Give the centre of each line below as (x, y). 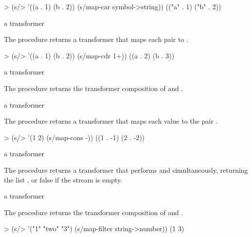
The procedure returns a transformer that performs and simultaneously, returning (126, 170)
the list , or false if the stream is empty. (63, 179)
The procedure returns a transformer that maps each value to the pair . (111, 121)
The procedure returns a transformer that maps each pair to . (96, 39)
